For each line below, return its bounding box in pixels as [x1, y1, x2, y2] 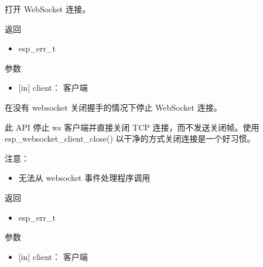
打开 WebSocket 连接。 [5, 3, 91, 15]
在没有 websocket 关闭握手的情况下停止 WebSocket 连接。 [5, 101, 222, 113]
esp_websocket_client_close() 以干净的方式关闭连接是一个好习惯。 [5, 132, 255, 145]
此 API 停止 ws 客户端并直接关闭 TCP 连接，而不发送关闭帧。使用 [5, 121, 259, 133]
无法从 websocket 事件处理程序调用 [18, 172, 151, 184]
